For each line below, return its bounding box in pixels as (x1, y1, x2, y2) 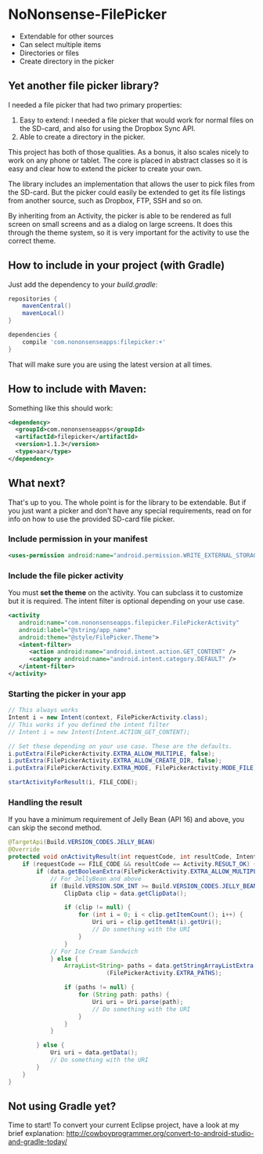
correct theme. (8, 236, 56, 245)
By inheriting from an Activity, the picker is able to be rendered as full (8, 210, 232, 221)
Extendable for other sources (19, 31, 114, 41)
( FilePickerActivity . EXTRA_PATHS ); (106, 970, 222, 977)
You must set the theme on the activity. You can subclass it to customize (8, 588, 243, 597)
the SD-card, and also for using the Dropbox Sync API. (19, 123, 196, 133)
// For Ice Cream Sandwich (49, 948, 139, 955)
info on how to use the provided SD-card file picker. (8, 514, 175, 524)
